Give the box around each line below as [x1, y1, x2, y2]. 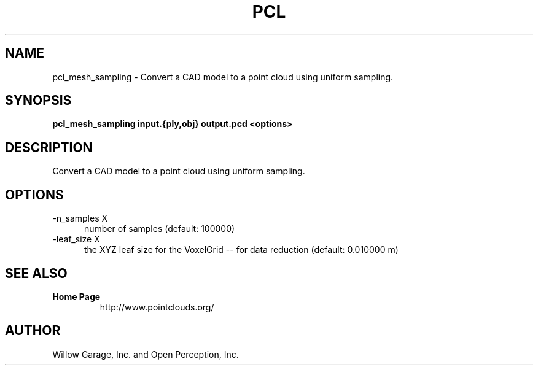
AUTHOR [5, 323, 61, 339]
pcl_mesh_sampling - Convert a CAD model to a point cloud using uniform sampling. [52, 71, 394, 82]
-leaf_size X [52, 234, 100, 245]
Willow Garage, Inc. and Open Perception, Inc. [52, 349, 239, 360]
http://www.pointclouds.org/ [99, 301, 214, 312]
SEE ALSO [5, 265, 68, 281]
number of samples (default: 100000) [84, 223, 235, 234]
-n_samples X [52, 213, 108, 224]
